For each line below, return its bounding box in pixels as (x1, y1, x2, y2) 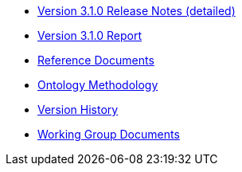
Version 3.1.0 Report (37, 29, 142, 42)
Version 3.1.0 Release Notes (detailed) (37, 4, 236, 18)
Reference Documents (37, 53, 154, 67)
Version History (37, 103, 119, 116)
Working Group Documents (37, 127, 180, 141)
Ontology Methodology (37, 78, 158, 92)
